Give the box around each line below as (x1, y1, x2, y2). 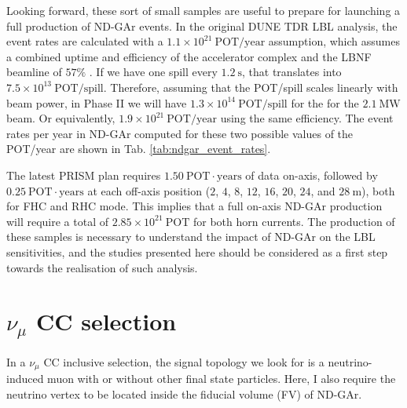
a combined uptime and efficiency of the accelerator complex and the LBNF (6, 48, 372, 64)
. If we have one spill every (89, 64, 218, 80)
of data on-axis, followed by (245, 166, 378, 183)
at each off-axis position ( (87, 182, 211, 199)
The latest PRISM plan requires (6, 166, 161, 183)
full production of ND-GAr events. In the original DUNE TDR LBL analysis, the (6, 17, 398, 34)
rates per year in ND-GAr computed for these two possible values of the (6, 125, 354, 141)
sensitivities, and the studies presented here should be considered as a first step (6, 243, 388, 260)
